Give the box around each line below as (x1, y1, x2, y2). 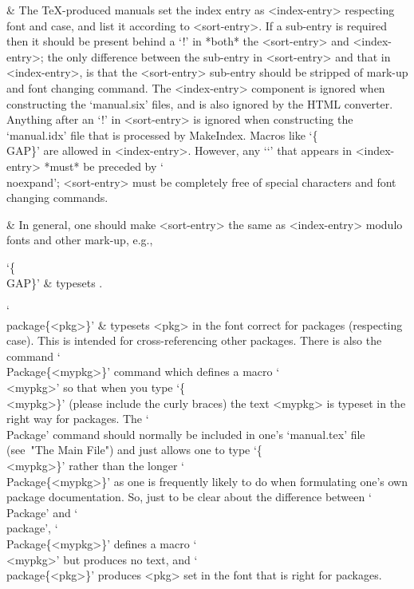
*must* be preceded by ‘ (44, 157, 164, 174)
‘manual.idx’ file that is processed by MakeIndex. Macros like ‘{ (6, 126, 318, 143)
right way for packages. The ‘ (6, 410, 149, 427)
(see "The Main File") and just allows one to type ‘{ (6, 441, 262, 458)
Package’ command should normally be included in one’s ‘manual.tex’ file (6, 425, 365, 442)
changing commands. (6, 189, 108, 206)
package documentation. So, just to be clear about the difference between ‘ (6, 488, 372, 505)
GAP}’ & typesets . (6, 274, 103, 291)
